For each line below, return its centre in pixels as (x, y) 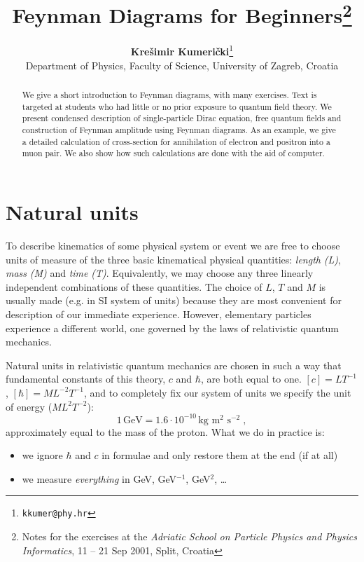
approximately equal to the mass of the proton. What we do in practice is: (165, 431)
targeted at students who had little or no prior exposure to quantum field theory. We (177, 106)
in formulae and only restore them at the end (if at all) (220, 455)
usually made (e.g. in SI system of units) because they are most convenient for (174, 300)
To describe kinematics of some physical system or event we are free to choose (173, 245)
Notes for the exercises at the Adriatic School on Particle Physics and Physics (189, 536)
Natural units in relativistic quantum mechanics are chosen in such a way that (174, 365)
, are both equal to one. (251, 379)
